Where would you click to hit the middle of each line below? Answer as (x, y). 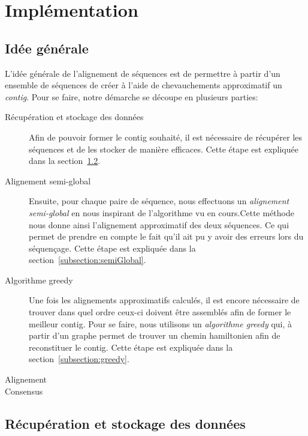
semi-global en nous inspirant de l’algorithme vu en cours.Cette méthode (161, 212)
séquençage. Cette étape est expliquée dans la (112, 248)
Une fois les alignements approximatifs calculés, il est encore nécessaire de (164, 300)
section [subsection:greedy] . (79, 359)
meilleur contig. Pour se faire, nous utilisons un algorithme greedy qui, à (161, 323)
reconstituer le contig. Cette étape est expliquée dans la (131, 347)
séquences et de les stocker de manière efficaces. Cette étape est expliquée (164, 149)
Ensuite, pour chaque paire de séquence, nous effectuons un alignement (159, 201)
